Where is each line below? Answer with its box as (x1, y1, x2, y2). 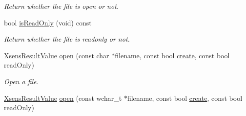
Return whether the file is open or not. (4, 1, 119, 11)
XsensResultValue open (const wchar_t (4, 93, 122, 103)
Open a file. (4, 76, 39, 86)
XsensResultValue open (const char (4, 50, 109, 60)
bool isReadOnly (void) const (4, 17, 92, 27)
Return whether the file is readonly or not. (4, 34, 130, 44)
